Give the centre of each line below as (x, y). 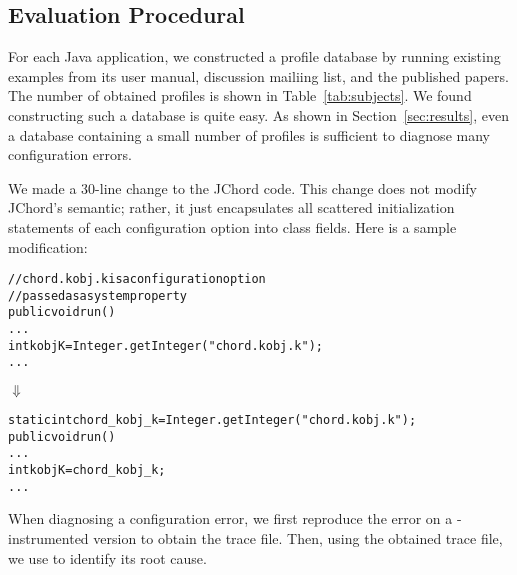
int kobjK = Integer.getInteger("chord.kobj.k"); (166, 345)
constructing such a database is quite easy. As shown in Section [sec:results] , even (258, 114)
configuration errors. (70, 154)
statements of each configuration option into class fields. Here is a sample (232, 226)
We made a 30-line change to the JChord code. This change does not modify (242, 187)
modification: (48, 246)
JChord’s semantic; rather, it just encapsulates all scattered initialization (231, 207)
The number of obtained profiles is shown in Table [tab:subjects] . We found (240, 95)
